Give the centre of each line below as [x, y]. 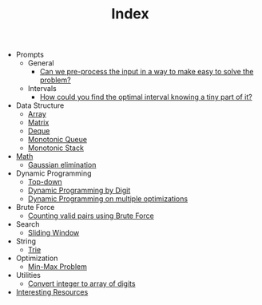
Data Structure [40, 105]
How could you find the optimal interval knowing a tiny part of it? [146, 97]
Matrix [38, 123]
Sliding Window [54, 233]
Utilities [28, 275]
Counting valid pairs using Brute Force [91, 216]
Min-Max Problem [58, 267]
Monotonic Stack [56, 148]
